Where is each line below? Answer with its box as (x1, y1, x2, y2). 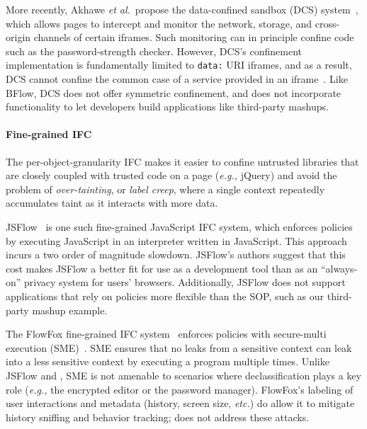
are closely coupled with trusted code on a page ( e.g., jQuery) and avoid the (6, 168, 337, 183)
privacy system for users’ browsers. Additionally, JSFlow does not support (24, 275, 346, 290)
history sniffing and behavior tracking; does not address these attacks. (6, 409, 310, 424)
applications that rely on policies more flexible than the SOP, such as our (6, 288, 324, 303)
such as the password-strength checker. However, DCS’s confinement (6, 43, 303, 58)
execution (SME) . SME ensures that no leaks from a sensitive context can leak (6, 340, 352, 355)
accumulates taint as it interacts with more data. (6, 195, 218, 210)
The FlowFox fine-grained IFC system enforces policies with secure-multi (6, 326, 327, 341)
